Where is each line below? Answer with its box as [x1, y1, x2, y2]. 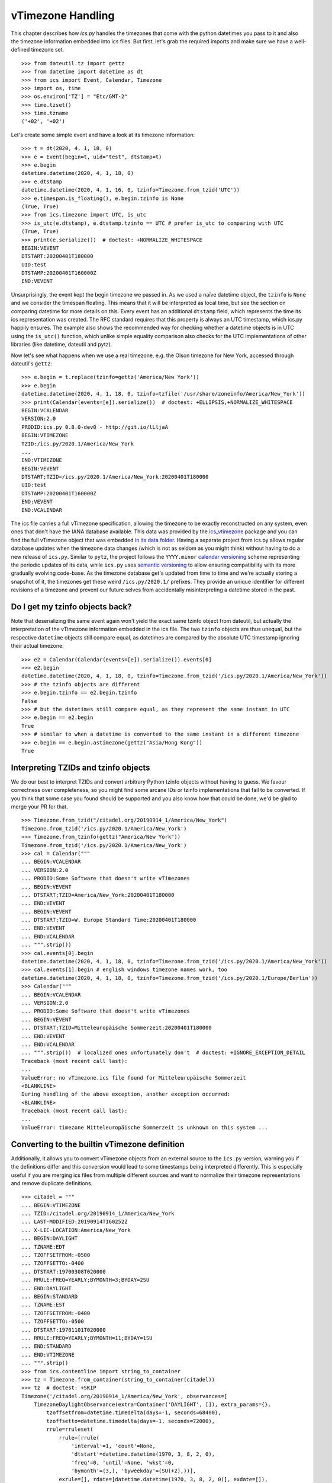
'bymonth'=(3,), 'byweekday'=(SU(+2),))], [71, 1468, 196, 1474]
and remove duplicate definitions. [11, 1179, 93, 1186]
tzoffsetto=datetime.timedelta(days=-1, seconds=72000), [46, 1418, 215, 1424]
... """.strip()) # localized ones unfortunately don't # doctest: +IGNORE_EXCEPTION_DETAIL [21, 1049, 306, 1056]
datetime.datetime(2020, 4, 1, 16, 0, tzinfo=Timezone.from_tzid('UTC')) [21, 187, 240, 193]
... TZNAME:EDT [21, 1243, 66, 1250]
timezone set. [31, 46, 65, 53]
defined [11, 46, 30, 53]
